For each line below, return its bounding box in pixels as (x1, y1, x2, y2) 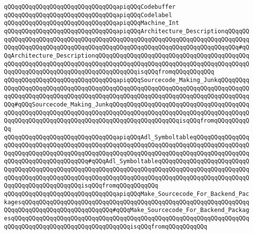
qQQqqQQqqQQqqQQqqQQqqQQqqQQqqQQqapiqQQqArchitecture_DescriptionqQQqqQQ (4, 27, 250, 35)
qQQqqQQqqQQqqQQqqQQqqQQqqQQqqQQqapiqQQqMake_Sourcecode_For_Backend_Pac (4, 191, 250, 198)
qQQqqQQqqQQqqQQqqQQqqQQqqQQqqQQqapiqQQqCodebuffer (4, 3, 176, 10)
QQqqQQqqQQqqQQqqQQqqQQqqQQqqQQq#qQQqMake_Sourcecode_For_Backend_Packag (4, 207, 250, 214)
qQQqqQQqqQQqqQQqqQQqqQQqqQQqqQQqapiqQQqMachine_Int (4, 20, 179, 27)
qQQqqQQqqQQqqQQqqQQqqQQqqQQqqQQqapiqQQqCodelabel (4, 11, 172, 19)
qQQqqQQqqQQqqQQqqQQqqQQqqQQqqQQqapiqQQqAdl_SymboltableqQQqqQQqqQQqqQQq (4, 133, 250, 141)
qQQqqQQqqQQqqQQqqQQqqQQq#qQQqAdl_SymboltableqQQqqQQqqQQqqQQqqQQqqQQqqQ (4, 158, 250, 165)
